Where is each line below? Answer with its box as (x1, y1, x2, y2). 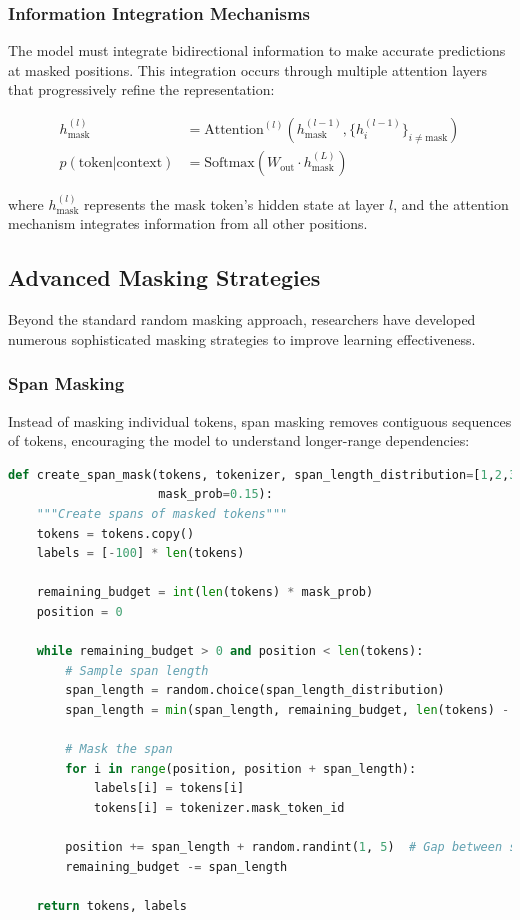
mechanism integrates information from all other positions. (8, 213, 368, 234)
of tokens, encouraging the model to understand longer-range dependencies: (8, 430, 470, 451)
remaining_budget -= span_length (65, 859, 288, 874)
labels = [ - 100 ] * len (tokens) (36, 546, 245, 561)
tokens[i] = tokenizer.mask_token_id (93, 800, 345, 815)
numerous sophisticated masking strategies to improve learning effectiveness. (8, 328, 476, 349)
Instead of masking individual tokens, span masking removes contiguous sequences (8, 410, 512, 431)
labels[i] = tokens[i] (93, 781, 245, 796)
